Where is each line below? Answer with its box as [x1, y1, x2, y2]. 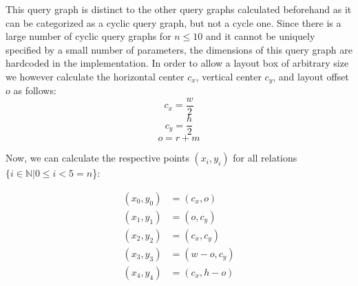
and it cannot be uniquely [206, 29, 315, 43]
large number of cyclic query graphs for [6, 29, 171, 43]
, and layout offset [273, 69, 349, 83]
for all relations [233, 151, 297, 165]
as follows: [13, 83, 56, 98]
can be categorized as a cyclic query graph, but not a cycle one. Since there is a [6, 15, 341, 30]
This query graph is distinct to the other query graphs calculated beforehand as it [6, 2, 352, 16]
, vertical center [196, 69, 262, 83]
